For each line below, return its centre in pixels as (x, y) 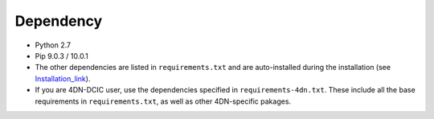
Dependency (59, 21)
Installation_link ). (63, 78)
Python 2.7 (53, 45)
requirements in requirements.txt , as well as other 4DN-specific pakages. (163, 101)
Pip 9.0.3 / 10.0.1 (61, 55)
